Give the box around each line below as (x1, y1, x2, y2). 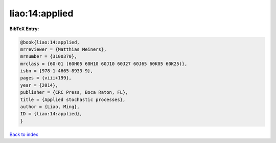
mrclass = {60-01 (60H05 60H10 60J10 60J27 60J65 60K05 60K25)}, (20, 60, 188, 67)
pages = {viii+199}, (20, 75, 72, 81)
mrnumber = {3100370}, (20, 54, 77, 59)
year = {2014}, (20, 82, 58, 88)
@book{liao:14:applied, (20, 39, 80, 45)
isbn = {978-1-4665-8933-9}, (20, 68, 94, 74)
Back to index (9, 131, 38, 137)
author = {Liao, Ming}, (20, 104, 80, 110)
